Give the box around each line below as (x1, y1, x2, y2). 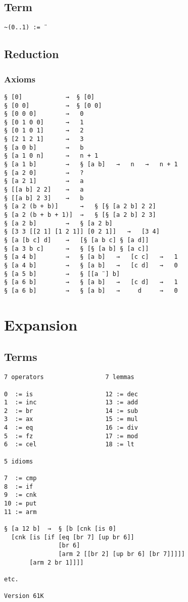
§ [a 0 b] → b (4, 144, 84, 151)
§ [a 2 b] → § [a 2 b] (4, 219, 113, 227)
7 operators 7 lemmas (4, 374, 134, 381)
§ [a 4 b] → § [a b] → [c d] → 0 (4, 261, 178, 269)
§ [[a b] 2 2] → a (4, 186, 84, 194)
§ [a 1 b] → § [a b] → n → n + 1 (4, 161, 178, 168)
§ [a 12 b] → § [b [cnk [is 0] (4, 525, 116, 532)
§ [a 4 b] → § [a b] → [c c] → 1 (4, 253, 178, 261)
